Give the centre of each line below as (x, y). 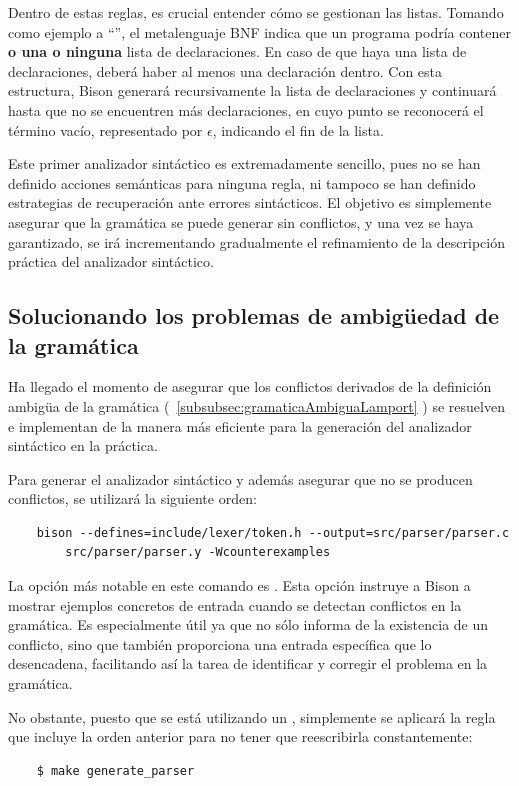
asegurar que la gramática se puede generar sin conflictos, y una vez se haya (241, 221)
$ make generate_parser (115, 770)
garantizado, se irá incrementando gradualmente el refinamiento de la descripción (256, 241)
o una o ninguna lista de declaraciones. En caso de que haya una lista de (237, 51)
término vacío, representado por (105, 129)
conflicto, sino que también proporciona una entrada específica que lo (220, 643)
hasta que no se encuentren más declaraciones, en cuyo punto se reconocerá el (246, 109)
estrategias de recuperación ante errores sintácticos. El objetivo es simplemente (250, 202)
